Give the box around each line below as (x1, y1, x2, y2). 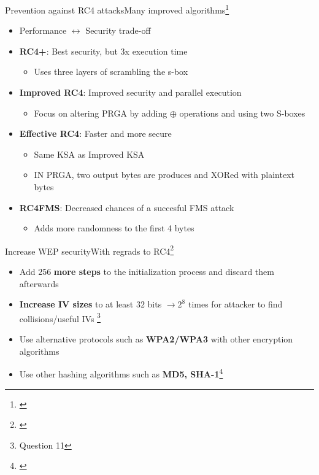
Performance (19, 24, 67, 37)
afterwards (19, 277, 59, 290)
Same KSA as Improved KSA (34, 147, 145, 160)
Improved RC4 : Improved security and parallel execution (19, 86, 242, 99)
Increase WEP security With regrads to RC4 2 (5, 242, 174, 257)
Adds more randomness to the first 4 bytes (34, 222, 194, 234)
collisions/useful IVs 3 (19, 310, 101, 325)
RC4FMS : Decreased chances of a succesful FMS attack (19, 201, 234, 214)
